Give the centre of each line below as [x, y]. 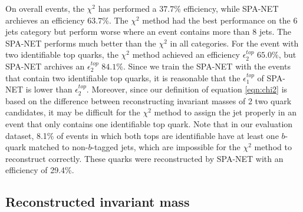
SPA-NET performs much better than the [81, 43]
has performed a [127, 8]
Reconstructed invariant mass [98, 202]
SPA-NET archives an [45, 66]
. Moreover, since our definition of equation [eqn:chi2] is [187, 89]
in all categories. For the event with [234, 43]
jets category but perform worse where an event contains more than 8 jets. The [149, 32]
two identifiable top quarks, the [62, 54]
